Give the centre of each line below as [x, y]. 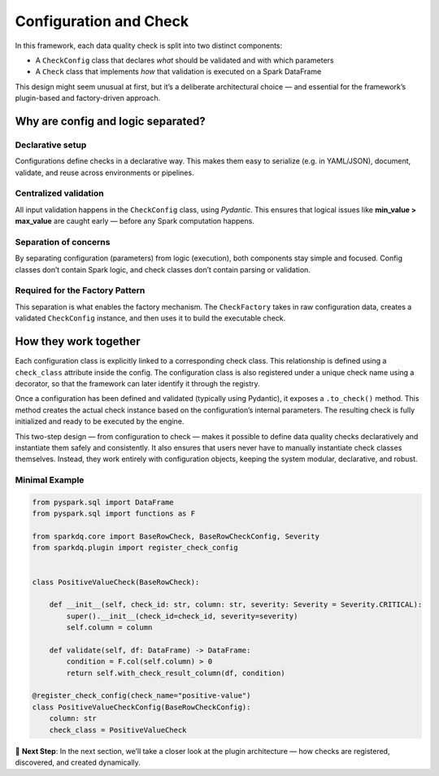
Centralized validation [60, 194]
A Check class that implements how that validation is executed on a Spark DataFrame [178, 72]
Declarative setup [51, 145]
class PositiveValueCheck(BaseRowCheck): [116, 582]
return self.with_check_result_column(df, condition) [176, 673]
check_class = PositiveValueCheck [118, 730]
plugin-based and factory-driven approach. [88, 98]
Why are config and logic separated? [111, 121]
